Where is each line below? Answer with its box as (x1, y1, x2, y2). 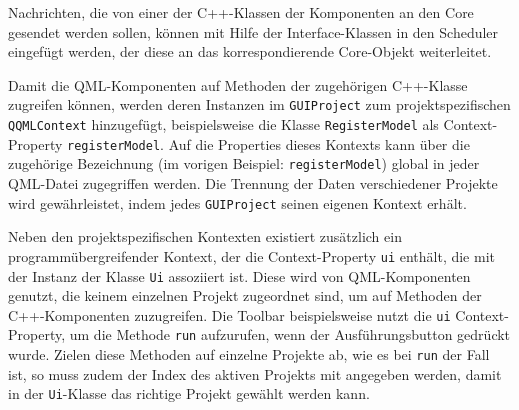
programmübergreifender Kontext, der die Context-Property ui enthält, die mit (8, 245, 495, 266)
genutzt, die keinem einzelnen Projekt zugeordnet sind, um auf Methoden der (8, 285, 482, 306)
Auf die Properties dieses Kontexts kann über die (168, 133, 470, 154)
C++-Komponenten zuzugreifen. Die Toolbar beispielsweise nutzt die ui (8, 304, 451, 325)
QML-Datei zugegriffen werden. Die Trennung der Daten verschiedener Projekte (8, 173, 498, 193)
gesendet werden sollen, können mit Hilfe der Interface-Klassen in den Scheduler (8, 21, 499, 42)
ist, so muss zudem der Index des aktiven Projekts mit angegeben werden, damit (8, 363, 502, 384)
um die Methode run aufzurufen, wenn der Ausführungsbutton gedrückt (69, 324, 511, 345)
